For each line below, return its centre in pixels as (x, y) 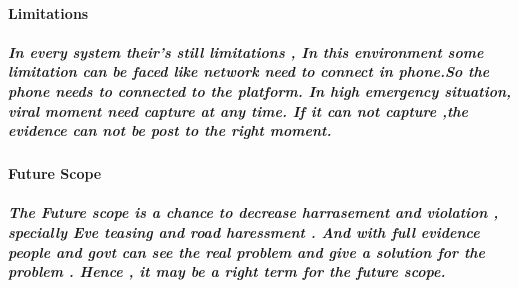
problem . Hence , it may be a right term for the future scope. (227, 271)
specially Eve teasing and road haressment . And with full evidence (244, 231)
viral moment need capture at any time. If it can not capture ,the (238, 110)
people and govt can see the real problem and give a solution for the (247, 251)
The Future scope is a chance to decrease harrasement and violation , (253, 212)
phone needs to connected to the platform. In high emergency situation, (260, 90)
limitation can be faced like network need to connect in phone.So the (249, 71)
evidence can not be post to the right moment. (170, 130)
